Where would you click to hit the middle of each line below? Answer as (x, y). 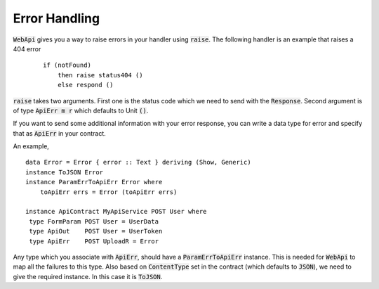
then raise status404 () (100, 75)
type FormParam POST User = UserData (94, 221)
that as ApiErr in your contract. (60, 133)
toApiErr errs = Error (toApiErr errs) (108, 192)
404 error (27, 49)
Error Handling (56, 18)
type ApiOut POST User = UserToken (96, 231)
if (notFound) (67, 65)
